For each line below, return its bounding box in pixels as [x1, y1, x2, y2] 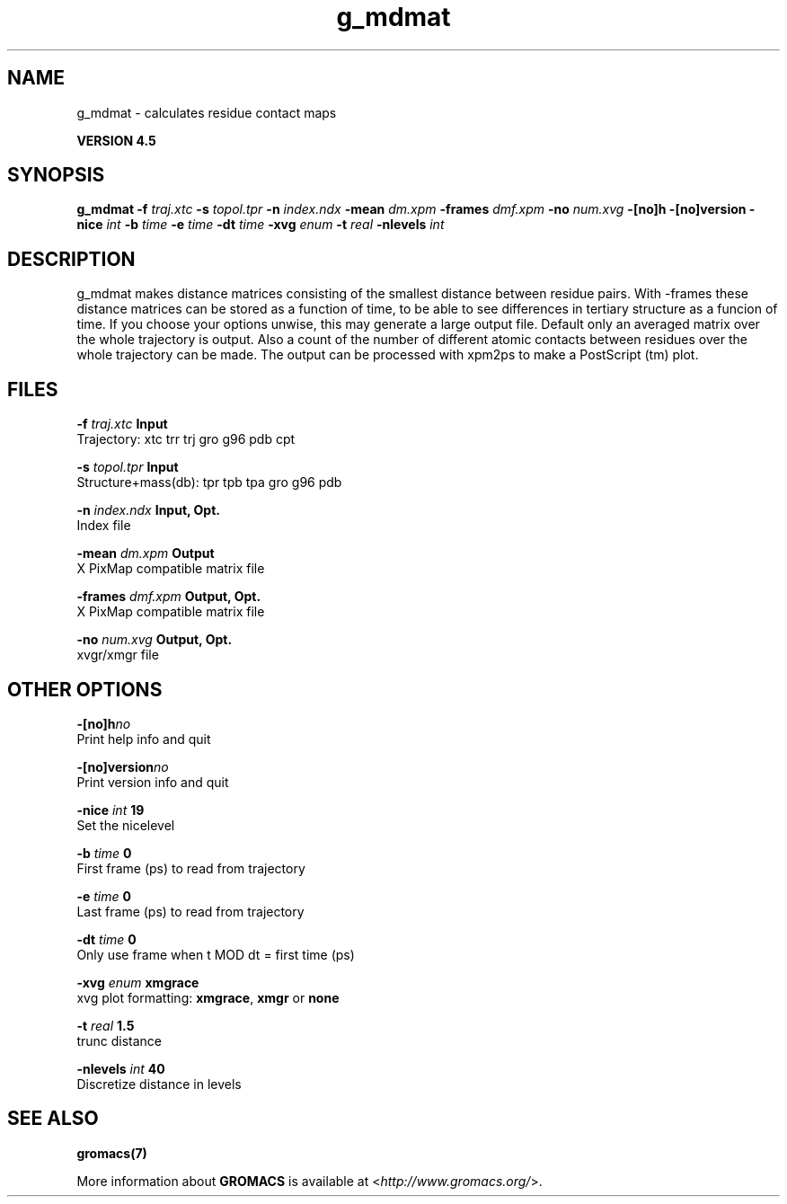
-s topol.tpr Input [76, 459, 179, 475]
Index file [76, 518, 131, 534]
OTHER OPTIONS [7, 677, 163, 701]
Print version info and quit [76, 774, 229, 790]
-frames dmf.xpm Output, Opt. [76, 589, 261, 605]
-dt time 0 [76, 931, 137, 947]
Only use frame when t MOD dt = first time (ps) [76, 946, 355, 962]
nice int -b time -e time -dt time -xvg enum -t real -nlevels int [76, 217, 445, 233]
